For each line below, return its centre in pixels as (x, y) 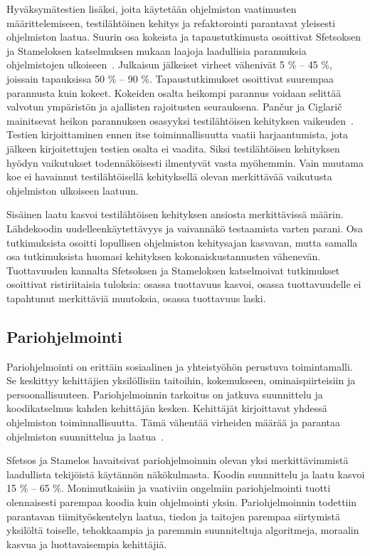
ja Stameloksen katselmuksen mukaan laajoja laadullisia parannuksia (157, 50)
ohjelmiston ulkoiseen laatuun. (73, 190)
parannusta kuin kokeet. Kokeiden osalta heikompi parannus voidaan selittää (174, 92)
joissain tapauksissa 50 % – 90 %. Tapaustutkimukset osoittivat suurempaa (170, 78)
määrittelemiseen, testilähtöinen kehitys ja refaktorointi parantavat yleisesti (171, 22)
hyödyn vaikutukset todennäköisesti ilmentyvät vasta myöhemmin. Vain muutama (185, 162)
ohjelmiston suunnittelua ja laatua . (85, 436)
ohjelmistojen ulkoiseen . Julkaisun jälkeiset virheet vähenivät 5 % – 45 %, (169, 65)
